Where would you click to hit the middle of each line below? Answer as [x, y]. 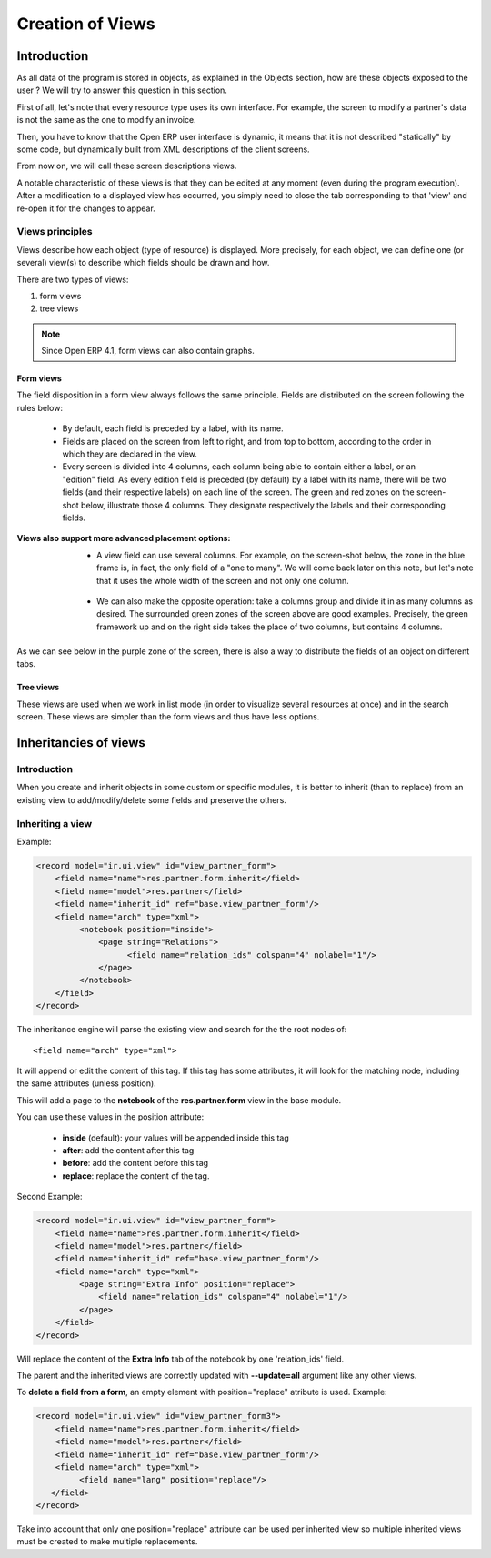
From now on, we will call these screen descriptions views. [127, 166]
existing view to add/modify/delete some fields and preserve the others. [151, 799]
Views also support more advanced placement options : [124, 538]
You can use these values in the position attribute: [110, 1117]
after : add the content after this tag [128, 1150]
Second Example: [50, 1197]
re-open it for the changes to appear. [86, 208]
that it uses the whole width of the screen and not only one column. [223, 580]
